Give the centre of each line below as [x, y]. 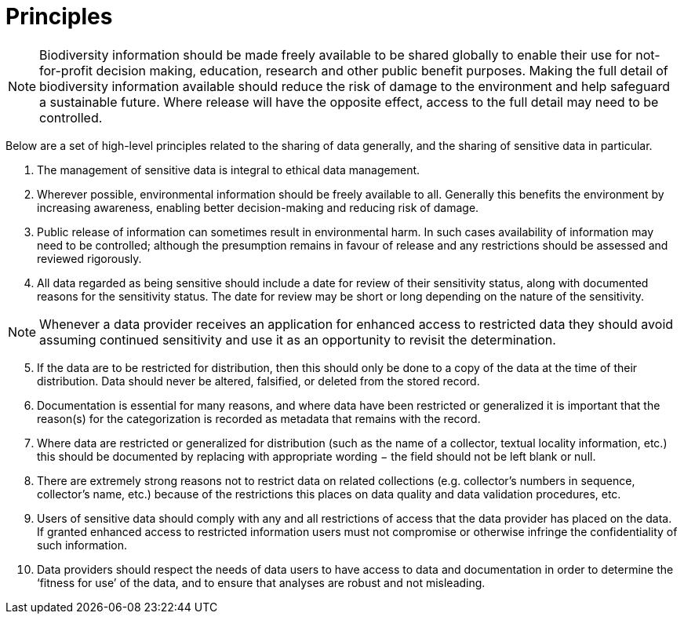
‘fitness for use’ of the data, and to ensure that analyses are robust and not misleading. [261, 582]
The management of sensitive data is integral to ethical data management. [229, 170]
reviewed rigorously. [89, 258]
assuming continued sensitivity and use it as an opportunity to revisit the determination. [298, 339]
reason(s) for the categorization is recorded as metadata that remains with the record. [259, 418]
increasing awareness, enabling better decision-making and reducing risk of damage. [258, 207]
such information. [82, 545]
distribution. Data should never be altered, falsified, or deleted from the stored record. [258, 381]
